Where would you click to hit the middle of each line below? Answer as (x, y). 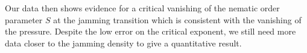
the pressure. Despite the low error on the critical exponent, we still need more (150, 31)
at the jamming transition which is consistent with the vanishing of (177, 19)
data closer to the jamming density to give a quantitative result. (123, 43)
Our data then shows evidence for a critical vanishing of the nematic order (142, 8)
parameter (24, 19)
